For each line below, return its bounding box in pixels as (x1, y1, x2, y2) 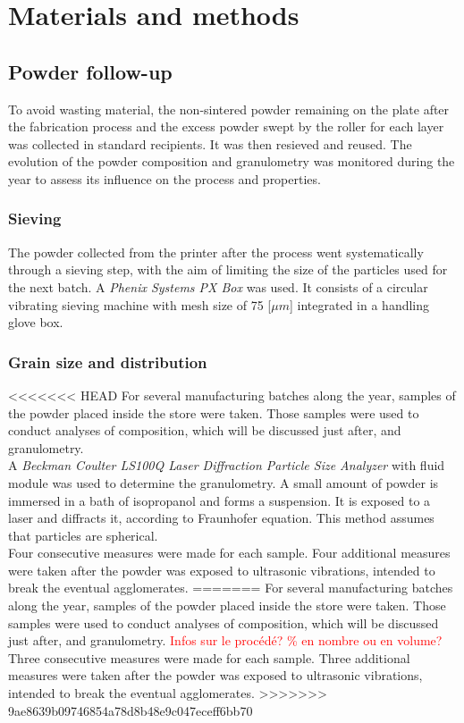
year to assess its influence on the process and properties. (8, 169, 321, 188)
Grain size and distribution (8, 350, 207, 373)
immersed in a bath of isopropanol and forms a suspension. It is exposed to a (8, 491, 431, 509)
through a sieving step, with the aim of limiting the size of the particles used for (8, 260, 448, 279)
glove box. (8, 313, 63, 332)
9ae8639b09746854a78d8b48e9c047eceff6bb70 (8, 701, 253, 719)
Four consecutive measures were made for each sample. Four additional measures (8, 543, 451, 562)
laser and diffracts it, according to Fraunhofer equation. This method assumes (8, 509, 434, 527)
